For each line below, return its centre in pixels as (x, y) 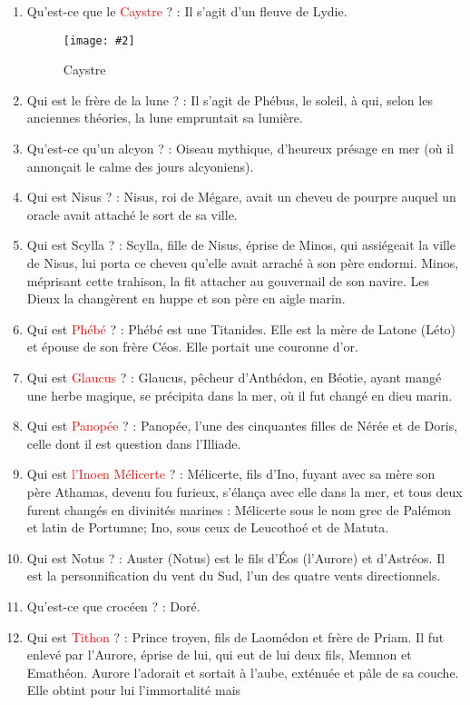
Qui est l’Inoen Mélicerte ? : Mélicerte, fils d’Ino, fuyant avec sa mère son (231, 474)
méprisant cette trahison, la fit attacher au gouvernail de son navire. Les (228, 280)
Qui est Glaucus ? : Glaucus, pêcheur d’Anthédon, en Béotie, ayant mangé (234, 377)
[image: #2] (99, 40)
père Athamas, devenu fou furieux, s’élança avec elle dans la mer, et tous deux (245, 491)
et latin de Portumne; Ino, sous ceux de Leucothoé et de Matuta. (208, 527)
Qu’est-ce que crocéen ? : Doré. (113, 606)
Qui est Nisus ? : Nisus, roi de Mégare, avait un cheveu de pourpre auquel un (241, 197)
